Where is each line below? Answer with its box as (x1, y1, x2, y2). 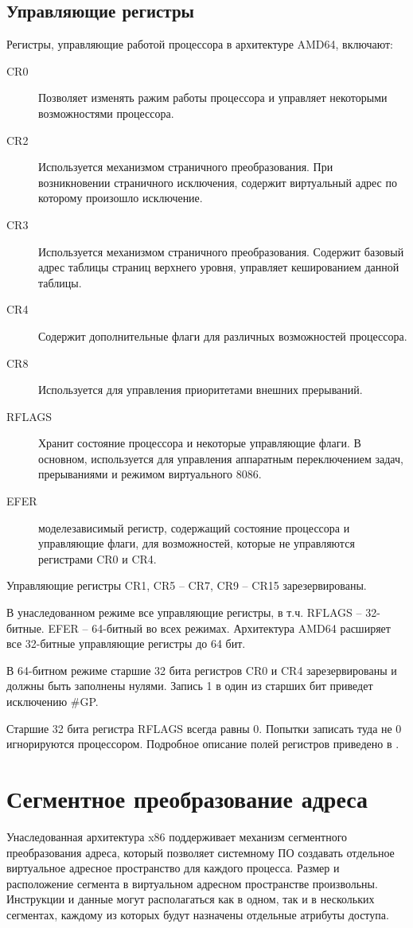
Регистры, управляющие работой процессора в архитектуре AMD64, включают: (6, 36, 393, 53)
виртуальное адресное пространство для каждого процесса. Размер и (6, 860, 340, 876)
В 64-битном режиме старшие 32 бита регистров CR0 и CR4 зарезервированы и (6, 661, 397, 678)
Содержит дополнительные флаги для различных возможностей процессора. (38, 327, 407, 344)
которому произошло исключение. (38, 189, 203, 206)
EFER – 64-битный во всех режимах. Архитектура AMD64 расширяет (48, 619, 391, 636)
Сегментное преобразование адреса (6, 782, 368, 814)
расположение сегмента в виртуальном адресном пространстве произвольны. (6, 875, 378, 891)
